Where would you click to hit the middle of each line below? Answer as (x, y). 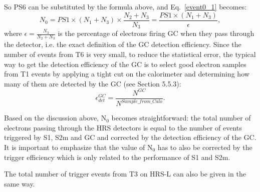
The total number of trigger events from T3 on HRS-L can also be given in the (125, 174)
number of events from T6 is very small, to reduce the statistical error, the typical (130, 54)
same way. (20, 183)
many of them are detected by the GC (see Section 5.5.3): (93, 83)
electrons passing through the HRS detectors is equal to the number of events (123, 127)
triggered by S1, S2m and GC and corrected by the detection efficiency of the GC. (130, 137)
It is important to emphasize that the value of (75, 147)
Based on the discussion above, (52, 118)
